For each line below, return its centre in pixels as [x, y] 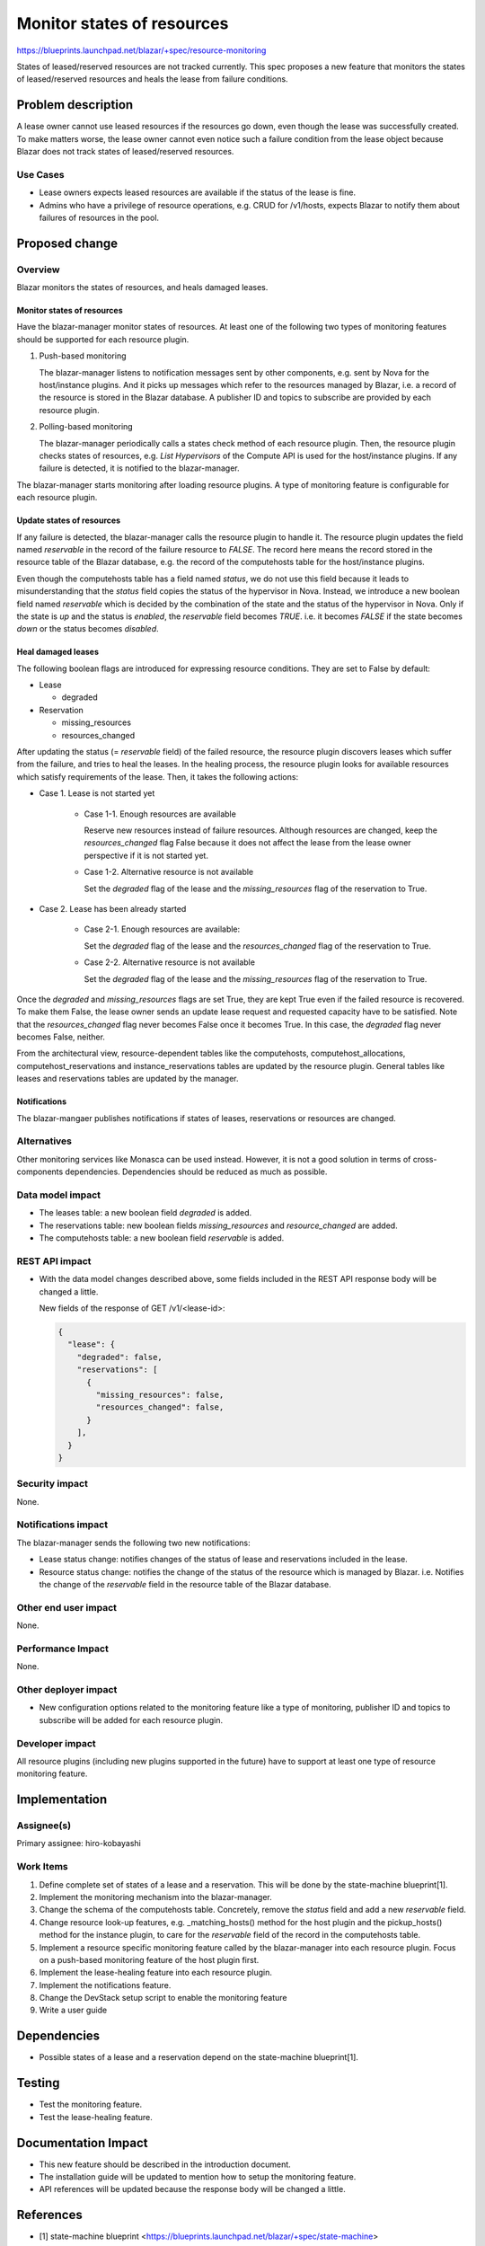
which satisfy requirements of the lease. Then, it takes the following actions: [158, 776]
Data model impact [59, 1195]
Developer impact [56, 1743]
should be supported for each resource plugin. [103, 339]
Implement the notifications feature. [105, 1985]
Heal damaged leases [57, 652]
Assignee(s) [44, 1826]
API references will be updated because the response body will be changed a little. [192, 2189]
